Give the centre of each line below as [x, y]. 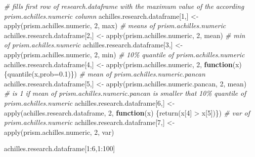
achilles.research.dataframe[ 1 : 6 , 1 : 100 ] [60, 148]
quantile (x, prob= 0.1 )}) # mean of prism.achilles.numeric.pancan [106, 74]
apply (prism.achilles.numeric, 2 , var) [59, 132]
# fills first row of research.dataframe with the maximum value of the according [124, 6]
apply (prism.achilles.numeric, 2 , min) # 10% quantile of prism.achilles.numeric [124, 54]
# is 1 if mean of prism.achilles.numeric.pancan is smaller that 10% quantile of [125, 93]
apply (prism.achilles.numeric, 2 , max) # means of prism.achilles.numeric [115, 25]
